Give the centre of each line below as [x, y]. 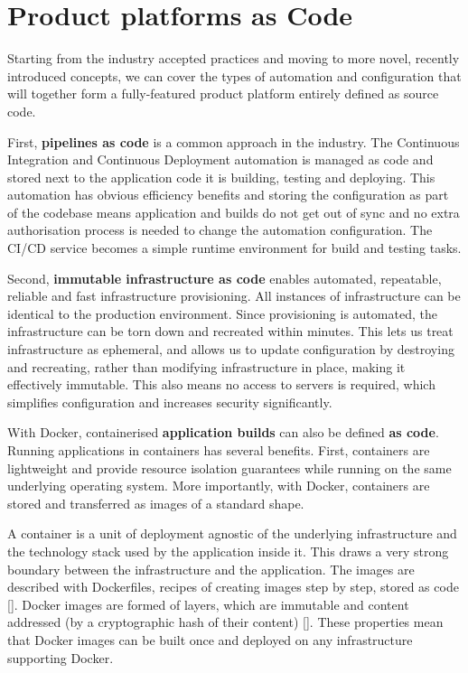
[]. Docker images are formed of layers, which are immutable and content [208, 604]
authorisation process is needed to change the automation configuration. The [220, 230]
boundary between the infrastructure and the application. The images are [211, 569]
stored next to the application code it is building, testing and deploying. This [221, 177]
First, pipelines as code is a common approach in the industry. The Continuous [234, 141]
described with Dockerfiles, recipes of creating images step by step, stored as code [233, 587]
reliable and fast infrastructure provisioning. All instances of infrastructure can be [234, 296]
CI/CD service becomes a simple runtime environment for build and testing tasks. [234, 248]
